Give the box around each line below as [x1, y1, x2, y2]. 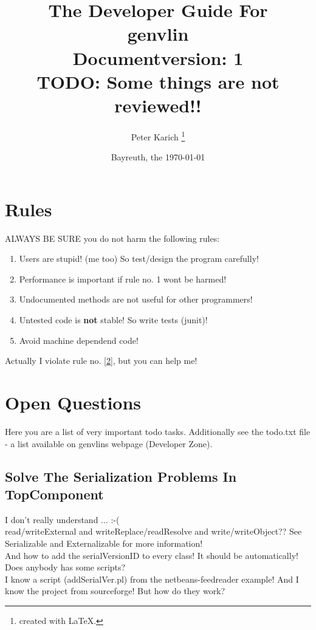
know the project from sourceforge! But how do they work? [5, 584, 225, 597]
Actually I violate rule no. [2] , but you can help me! [5, 354, 197, 367]
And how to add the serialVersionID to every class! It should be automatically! [5, 549, 298, 561]
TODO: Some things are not [36, 69, 280, 94]
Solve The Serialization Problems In [5, 467, 237, 485]
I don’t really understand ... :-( [5, 513, 120, 526]
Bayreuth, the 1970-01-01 [111, 151, 205, 163]
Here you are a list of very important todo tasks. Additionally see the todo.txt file [5, 425, 311, 437]
